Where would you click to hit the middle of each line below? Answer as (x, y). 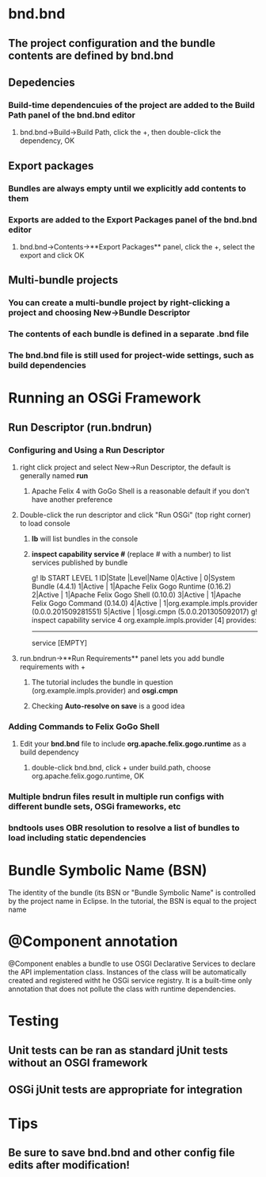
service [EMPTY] (59, 643)
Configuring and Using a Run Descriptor (87, 450)
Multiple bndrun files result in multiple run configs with (116, 797)
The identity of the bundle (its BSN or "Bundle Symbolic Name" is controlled (132, 892)
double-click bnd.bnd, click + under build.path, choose (121, 768)
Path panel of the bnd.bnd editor (72, 114)
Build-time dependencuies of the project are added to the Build (132, 105)
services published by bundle (80, 562)
